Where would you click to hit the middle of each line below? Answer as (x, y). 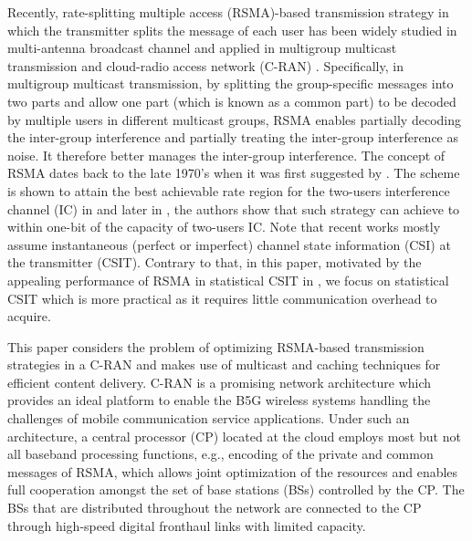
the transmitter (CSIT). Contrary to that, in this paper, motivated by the (215, 262)
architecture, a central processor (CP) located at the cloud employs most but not (234, 436)
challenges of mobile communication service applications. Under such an (209, 418)
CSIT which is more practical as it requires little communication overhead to (222, 298)
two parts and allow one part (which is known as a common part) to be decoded (232, 101)
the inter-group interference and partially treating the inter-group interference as (233, 137)
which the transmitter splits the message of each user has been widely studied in (232, 30)
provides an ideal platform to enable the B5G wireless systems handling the (219, 400)
